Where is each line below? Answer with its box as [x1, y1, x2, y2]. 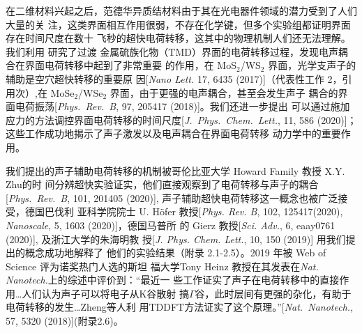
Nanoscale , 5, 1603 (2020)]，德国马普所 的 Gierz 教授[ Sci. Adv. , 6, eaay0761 [6, 217, 335, 232]
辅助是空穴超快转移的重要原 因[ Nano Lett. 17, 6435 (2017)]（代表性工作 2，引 [6, 71, 352, 86]
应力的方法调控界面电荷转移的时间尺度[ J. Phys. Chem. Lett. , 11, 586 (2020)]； [6, 112, 357, 127]
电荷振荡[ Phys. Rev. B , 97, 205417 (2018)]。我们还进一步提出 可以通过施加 [15, 99, 350, 114]
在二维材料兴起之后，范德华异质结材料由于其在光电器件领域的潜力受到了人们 [6, 3, 357, 17]
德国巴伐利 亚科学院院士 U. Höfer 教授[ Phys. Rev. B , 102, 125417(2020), [24, 204, 343, 219]
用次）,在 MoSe [6, 85, 75, 100]
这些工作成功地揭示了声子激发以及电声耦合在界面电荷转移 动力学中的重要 [6, 126, 341, 141]
